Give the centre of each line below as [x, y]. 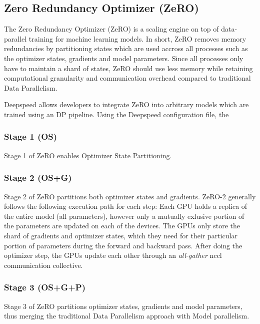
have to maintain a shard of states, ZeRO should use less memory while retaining [128, 68]
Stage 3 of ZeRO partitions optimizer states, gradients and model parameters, [123, 306]
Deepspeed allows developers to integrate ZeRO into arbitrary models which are [126, 104]
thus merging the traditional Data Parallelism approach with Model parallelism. [127, 316]
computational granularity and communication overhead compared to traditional [127, 78]
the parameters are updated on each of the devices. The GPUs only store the [122, 226]
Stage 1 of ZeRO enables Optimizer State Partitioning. [88, 155]
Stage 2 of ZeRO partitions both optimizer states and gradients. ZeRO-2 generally [130, 196]
